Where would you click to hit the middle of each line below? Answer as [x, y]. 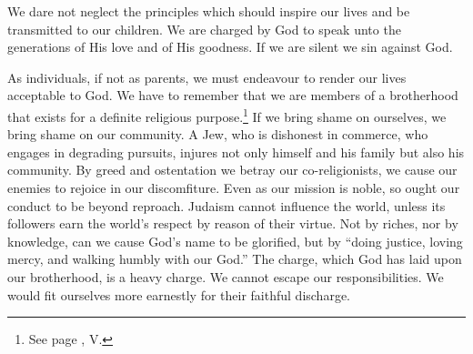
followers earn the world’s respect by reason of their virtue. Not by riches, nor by [233, 223]
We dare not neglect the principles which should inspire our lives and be [209, 11]
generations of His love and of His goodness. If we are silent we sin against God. [230, 47]
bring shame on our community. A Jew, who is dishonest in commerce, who [218, 134]
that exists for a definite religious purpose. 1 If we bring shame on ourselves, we [227, 115]
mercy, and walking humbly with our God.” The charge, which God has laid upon [235, 259]
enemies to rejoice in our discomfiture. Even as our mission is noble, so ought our [234, 187]
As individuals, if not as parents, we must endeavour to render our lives [207, 77]
